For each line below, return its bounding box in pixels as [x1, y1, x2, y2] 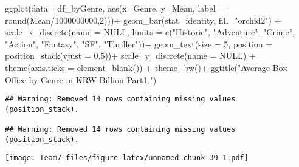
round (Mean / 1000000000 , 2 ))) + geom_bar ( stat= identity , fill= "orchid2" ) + [5, 13, 281, 26]
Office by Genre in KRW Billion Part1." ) [5, 73, 157, 86]
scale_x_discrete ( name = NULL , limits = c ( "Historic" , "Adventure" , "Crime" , [5, 26, 295, 38]
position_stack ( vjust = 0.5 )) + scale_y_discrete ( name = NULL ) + [5, 49, 256, 62]
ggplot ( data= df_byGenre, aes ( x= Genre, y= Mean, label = [5, 2, 225, 14]
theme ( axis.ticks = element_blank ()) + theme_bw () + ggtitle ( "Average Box [5, 61, 287, 73]
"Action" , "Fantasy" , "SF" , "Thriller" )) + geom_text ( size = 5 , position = [5, 37, 273, 50]
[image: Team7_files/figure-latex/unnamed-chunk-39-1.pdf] [5, 154, 249, 163]
